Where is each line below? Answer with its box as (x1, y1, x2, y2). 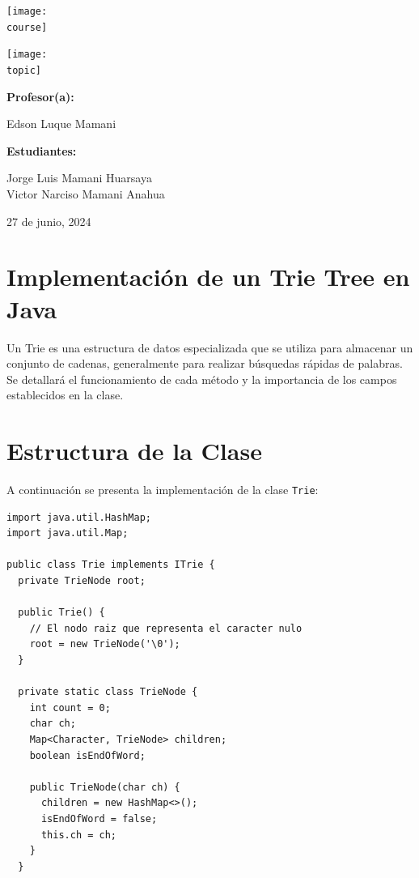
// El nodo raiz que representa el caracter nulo (29, 622, 303, 634)
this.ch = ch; (40, 829, 117, 841)
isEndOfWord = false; (40, 812, 158, 825)
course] (6, 21, 48, 33)
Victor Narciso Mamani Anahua (6, 185, 165, 202)
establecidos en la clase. (6, 386, 124, 403)
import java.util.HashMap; (6, 511, 151, 523)
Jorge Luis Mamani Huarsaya (6, 169, 152, 186)
